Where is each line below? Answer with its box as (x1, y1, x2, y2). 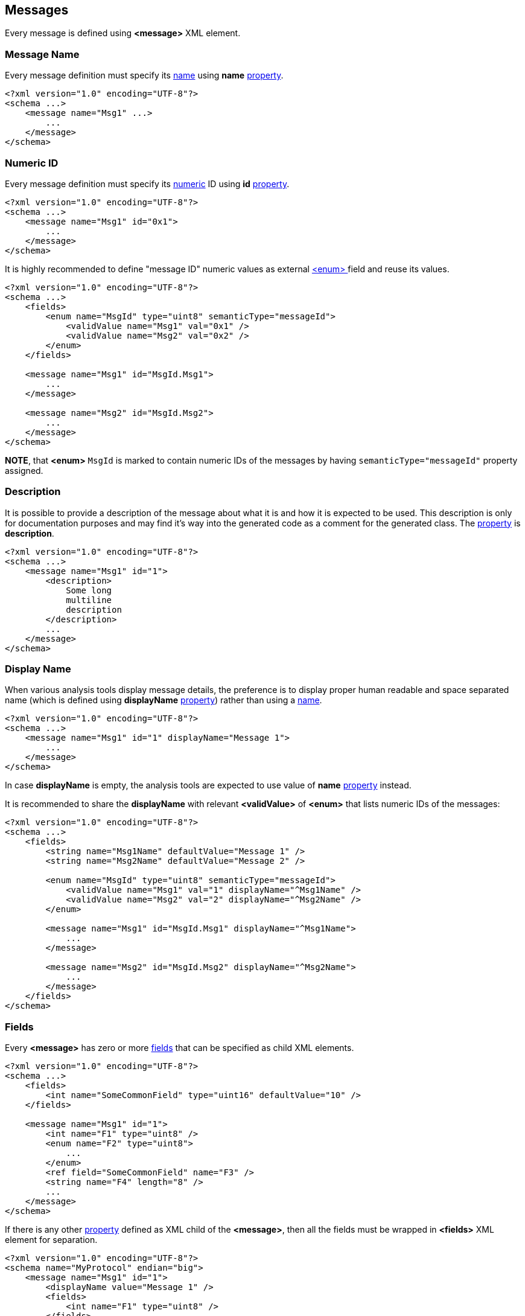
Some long (66, 585, 112, 595)
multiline (66, 595, 112, 605)
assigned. (5, 465, 43, 476)
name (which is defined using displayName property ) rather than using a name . (5, 695, 322, 706)
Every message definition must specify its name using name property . (5, 70, 284, 81)
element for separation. (5, 1235, 98, 1245)
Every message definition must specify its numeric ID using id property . (5, 178, 290, 189)
